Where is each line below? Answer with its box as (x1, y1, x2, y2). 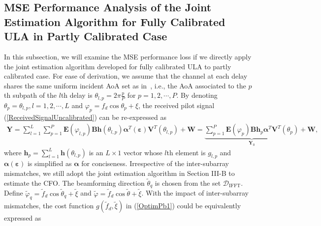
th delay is (61, 90, 93, 100)
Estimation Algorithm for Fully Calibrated (4, 14, 225, 29)
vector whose (124, 147, 162, 157)
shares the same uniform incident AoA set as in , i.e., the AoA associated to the (4, 80, 246, 90)
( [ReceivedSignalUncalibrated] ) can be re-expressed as (4, 112, 166, 122)
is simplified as (27, 158, 72, 169)
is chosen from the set (155, 177, 221, 188)
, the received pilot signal (138, 100, 215, 110)
